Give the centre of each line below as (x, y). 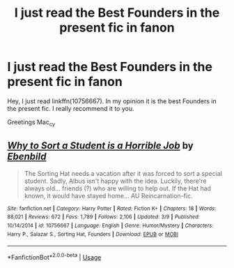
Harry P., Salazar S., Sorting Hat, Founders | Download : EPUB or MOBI (93, 234)
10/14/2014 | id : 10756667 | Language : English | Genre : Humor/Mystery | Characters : (110, 225)
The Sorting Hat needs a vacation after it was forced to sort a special (123, 173)
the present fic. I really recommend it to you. (71, 108)
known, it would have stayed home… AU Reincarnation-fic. (108, 195)
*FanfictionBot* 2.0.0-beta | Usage (54, 256)
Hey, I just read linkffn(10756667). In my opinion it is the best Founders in (112, 101)
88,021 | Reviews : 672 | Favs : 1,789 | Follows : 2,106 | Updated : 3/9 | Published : (104, 217)
